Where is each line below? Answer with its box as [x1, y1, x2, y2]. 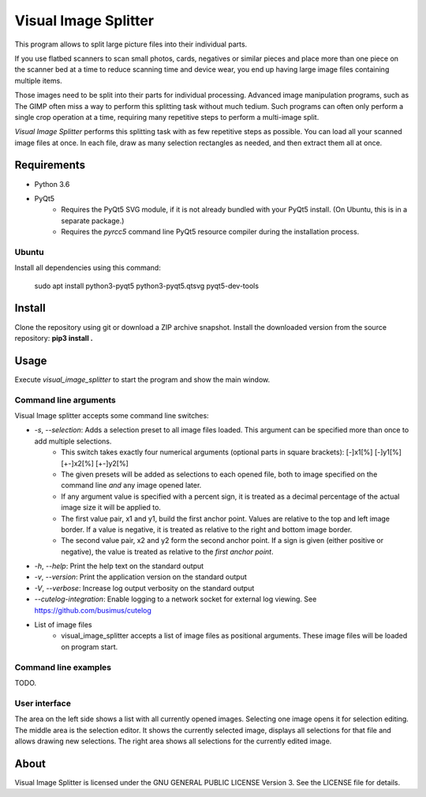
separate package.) [61, 215, 125, 225]
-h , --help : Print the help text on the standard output [34, 561, 204, 571]
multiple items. [14, 76, 62, 85]
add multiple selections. [34, 436, 112, 446]
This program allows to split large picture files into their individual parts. [14, 39, 248, 49]
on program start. [61, 642, 118, 651]
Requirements [14, 159, 86, 172]
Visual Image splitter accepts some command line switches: [14, 411, 209, 421]
